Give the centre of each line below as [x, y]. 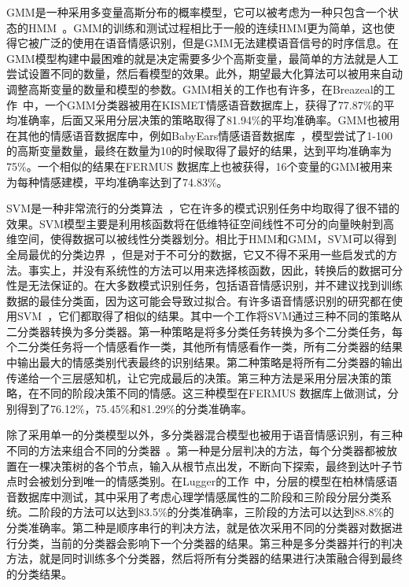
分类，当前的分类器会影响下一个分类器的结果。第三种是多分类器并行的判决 [210, 543]
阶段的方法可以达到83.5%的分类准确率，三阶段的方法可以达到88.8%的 [217, 512]
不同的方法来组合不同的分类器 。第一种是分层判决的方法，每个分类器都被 [196, 450]
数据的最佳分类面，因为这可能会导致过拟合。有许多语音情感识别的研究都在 [199, 300]
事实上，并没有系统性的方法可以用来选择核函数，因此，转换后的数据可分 [215, 270]
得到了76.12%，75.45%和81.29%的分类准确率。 [134, 408]
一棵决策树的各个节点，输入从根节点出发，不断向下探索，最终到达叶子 [210, 465]
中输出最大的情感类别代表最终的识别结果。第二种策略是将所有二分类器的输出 [204, 362]
